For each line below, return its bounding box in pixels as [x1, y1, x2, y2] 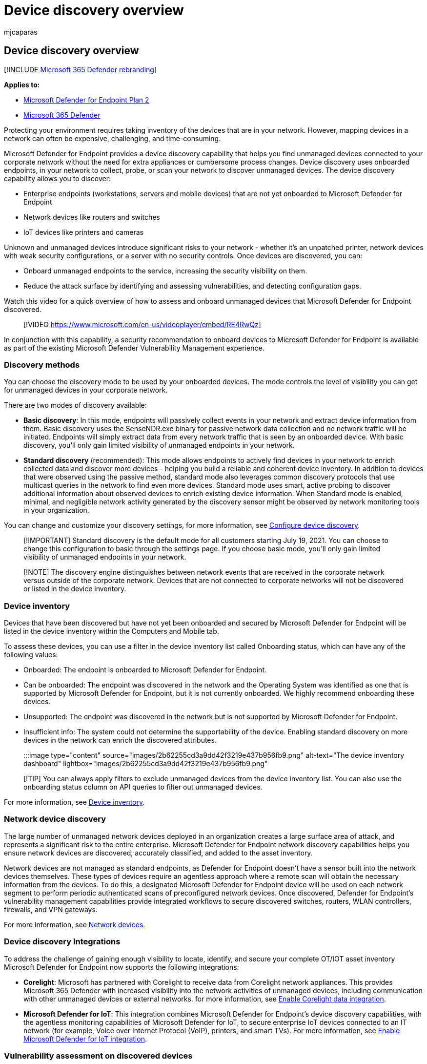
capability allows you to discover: [4, 174, 111, 183]
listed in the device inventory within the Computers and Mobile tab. [4, 627, 219, 636]
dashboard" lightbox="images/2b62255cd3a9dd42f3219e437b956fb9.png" [23, 759, 268, 768]
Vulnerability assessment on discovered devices [4, 1050, 193, 1061]
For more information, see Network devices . [4, 920, 145, 929]
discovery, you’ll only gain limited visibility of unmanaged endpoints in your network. [23, 441, 295, 450]
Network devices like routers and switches [23, 212, 160, 221]
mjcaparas [4, 27, 38, 36]
